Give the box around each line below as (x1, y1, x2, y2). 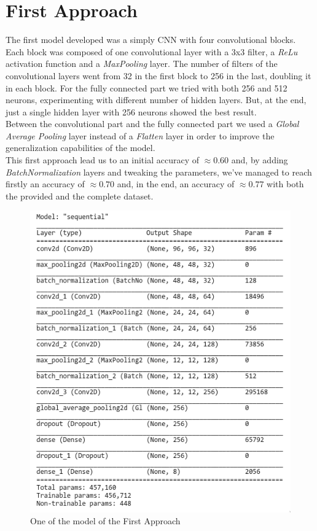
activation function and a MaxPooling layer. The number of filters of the (6, 57, 278, 70)
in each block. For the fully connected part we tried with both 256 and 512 (6, 81, 288, 94)
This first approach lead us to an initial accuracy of (6, 153, 199, 166)
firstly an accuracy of (6, 177, 85, 190)
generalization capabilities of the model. (6, 141, 155, 154)
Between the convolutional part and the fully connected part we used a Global (6, 117, 299, 130)
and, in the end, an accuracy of (117, 177, 235, 190)
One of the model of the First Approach (30, 514, 181, 527)
